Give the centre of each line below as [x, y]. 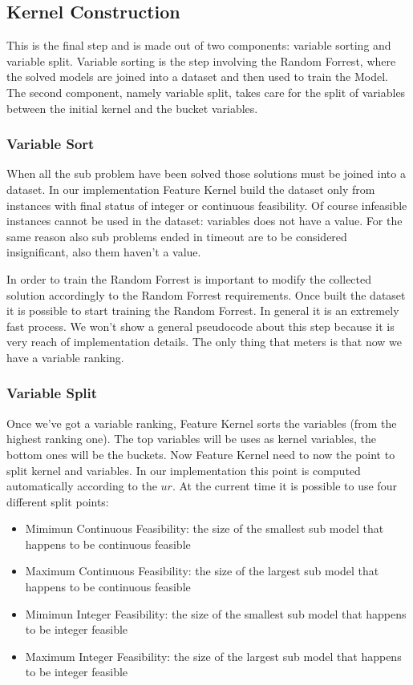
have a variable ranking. [65, 357]
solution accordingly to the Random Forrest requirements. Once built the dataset [206, 294]
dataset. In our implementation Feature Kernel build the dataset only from [191, 189]
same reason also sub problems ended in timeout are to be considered [177, 236]
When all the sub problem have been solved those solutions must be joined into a [206, 173]
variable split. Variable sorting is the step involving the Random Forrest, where [201, 60]
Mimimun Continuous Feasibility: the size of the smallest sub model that [204, 528]
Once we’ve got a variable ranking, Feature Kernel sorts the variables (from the [202, 423]
